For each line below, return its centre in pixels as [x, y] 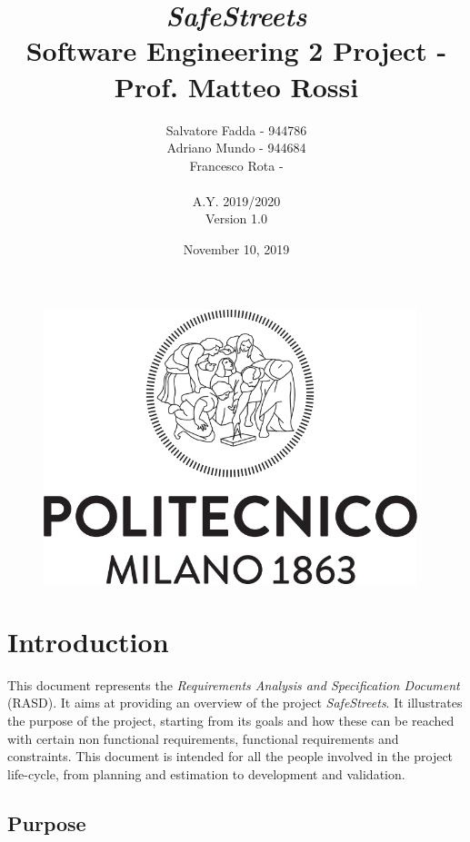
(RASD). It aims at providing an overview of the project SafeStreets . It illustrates [235, 703]
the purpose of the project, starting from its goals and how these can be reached [231, 720]
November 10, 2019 [236, 249]
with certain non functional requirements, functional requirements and [203, 738]
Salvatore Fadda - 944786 [236, 129]
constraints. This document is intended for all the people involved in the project [230, 756]
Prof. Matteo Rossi [236, 86]
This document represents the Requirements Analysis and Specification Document [234, 684]
